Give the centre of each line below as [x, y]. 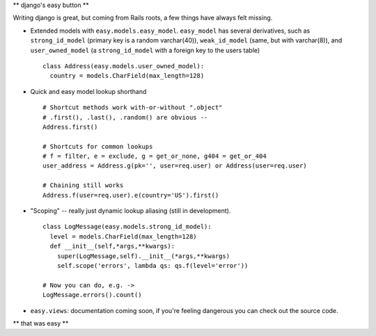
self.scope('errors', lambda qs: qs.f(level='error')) [152, 265]
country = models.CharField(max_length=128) [127, 76]
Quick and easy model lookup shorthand [88, 91]
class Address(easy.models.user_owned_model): [124, 66]
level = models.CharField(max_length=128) [124, 236]
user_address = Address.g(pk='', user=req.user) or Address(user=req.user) [175, 166]
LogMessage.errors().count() [92, 295]
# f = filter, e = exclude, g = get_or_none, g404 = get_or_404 [155, 156]
